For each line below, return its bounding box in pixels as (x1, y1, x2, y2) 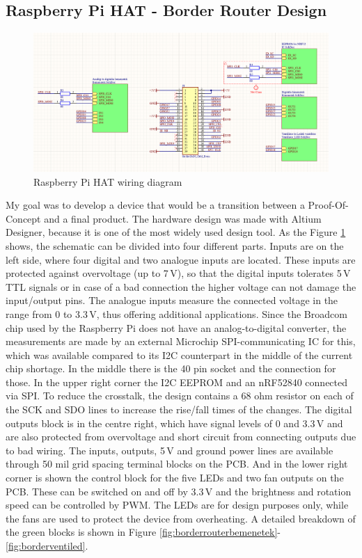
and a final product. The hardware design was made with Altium (44, 211, 322, 225)
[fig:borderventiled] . (6, 539, 88, 552)
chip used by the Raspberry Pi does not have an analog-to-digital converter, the (6, 320, 347, 335)
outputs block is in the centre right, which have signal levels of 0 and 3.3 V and (6, 415, 343, 430)
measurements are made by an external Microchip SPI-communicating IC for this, (6, 334, 356, 349)
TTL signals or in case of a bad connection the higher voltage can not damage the (6, 279, 356, 294)
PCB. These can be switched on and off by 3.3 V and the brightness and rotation (6, 484, 352, 498)
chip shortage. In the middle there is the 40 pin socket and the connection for (6, 361, 336, 376)
